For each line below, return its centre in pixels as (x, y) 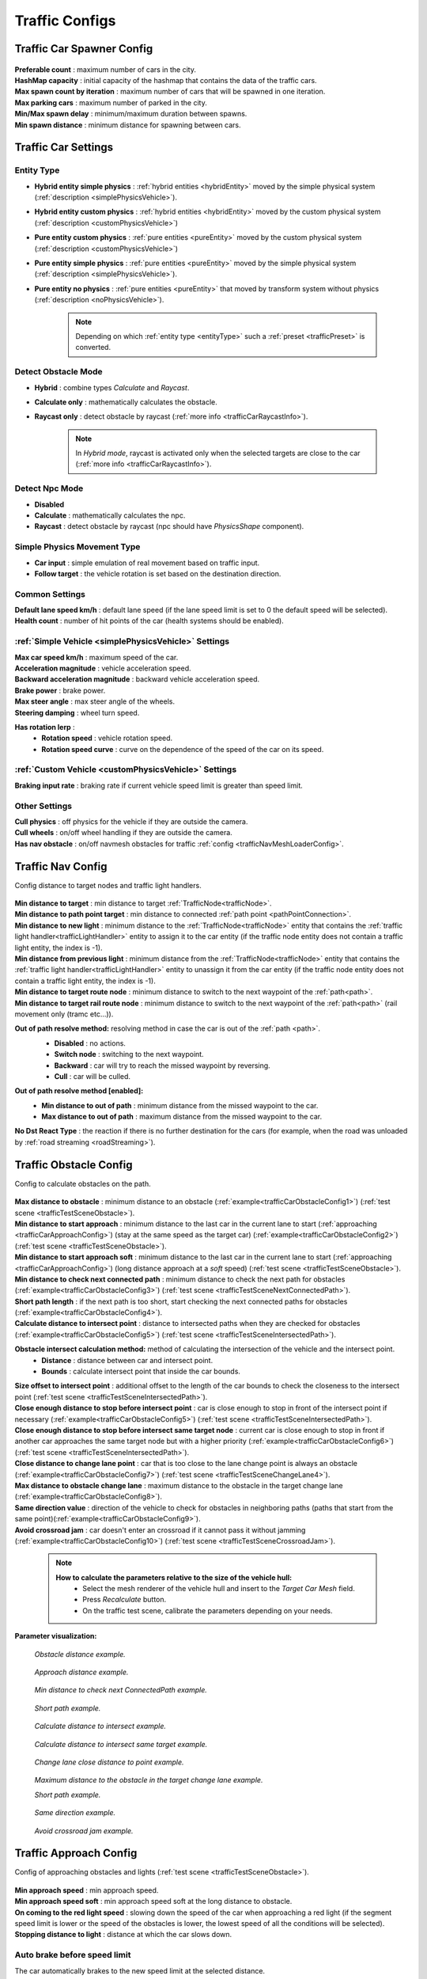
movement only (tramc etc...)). (64, 1014)
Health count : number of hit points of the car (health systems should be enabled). (149, 621)
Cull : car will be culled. (92, 1076)
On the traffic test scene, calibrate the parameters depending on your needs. (208, 1610)
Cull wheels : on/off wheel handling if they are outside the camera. (123, 833)
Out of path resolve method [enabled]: (79, 1091)
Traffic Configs (65, 21)
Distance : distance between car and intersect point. (127, 1360)
